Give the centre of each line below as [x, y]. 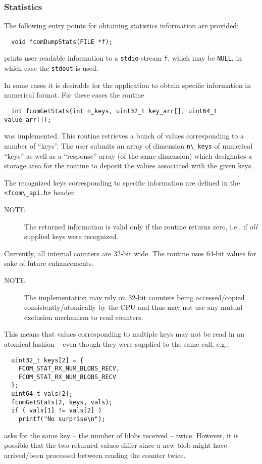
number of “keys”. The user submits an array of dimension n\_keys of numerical [128, 145]
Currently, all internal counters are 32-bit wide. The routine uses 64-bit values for [130, 253]
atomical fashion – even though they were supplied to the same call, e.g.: [117, 343]
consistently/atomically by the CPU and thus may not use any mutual [134, 307]
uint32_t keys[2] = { [47, 360]
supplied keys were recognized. [71, 236]
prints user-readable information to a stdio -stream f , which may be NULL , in [123, 58]
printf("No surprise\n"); [62, 419]
